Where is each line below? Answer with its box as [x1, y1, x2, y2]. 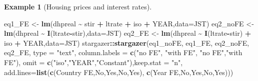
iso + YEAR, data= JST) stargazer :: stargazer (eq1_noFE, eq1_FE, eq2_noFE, [4, 37, 249, 48]
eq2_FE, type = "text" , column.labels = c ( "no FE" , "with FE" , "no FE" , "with [4, 47, 242, 58]
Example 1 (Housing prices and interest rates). [4, 1, 152, 11]
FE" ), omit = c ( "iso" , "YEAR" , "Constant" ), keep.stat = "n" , [4, 57, 183, 67]
